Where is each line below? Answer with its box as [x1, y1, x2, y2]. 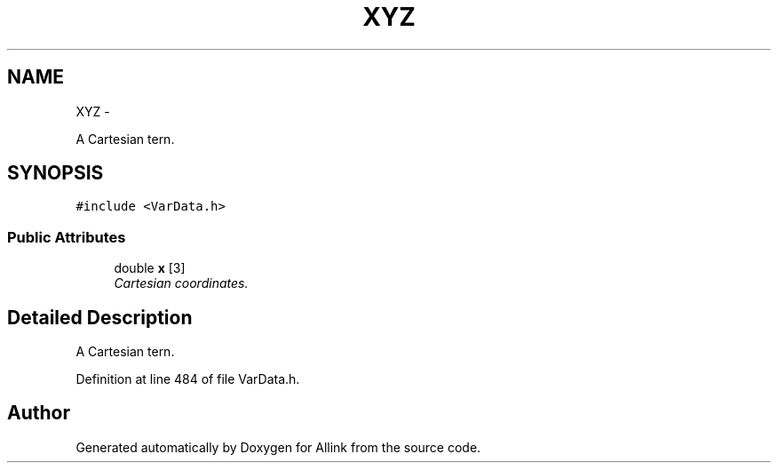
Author [7, 402, 70, 425]
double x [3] [114, 260, 186, 276]
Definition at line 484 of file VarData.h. [75, 371, 300, 387]
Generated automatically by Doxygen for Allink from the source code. [75, 439, 481, 455]
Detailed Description [7, 306, 193, 329]
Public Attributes [7, 227, 126, 246]
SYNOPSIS [7, 162, 104, 185]
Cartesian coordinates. [114, 275, 249, 291]
